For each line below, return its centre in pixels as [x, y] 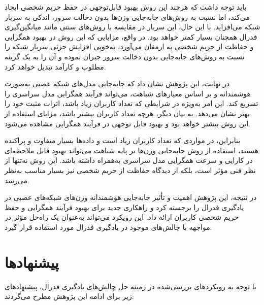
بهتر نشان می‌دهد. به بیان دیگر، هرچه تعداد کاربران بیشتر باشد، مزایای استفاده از [127, 113]
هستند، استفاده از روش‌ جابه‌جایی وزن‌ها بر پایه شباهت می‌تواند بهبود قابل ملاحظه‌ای [132, 150]
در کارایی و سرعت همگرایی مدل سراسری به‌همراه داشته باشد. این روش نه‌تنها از [129, 160]
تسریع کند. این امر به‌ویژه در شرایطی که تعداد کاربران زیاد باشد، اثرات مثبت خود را [131, 103]
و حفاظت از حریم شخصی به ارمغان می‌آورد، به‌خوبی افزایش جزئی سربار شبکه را [129, 46]
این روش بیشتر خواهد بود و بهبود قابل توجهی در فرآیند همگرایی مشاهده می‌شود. [128, 123]
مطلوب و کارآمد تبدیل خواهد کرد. [55, 66]
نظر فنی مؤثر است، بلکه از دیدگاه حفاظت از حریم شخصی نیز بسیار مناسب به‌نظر [130, 170]
